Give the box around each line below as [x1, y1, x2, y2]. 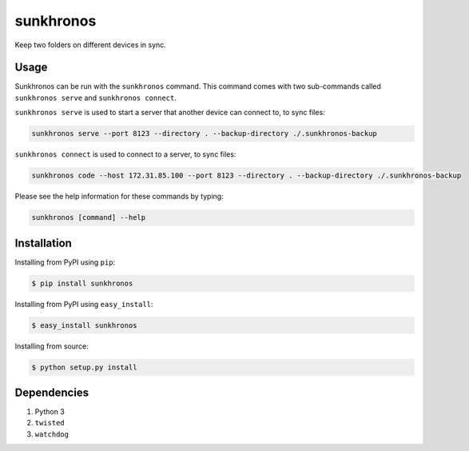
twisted [34, 418, 66, 428]
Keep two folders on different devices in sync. [14, 40, 167, 50]
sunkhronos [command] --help [31, 213, 146, 222]
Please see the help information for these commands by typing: [14, 192, 224, 202]
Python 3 [34, 407, 66, 417]
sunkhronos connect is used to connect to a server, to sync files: [14, 150, 236, 159]
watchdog [34, 429, 70, 439]
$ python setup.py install [31, 362, 137, 372]
